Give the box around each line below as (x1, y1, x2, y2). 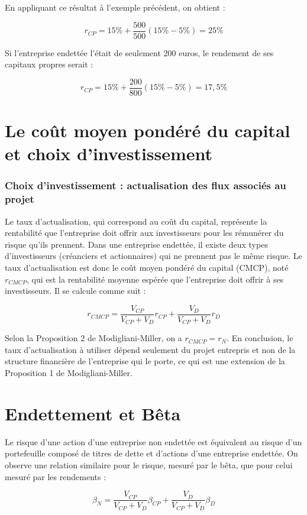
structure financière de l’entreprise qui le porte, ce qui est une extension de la (5, 355, 285, 367)
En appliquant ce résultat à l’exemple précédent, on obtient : (5, 1, 225, 13)
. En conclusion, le (227, 332, 293, 344)
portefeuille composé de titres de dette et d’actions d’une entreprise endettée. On (5, 447, 298, 459)
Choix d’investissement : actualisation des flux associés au (5, 178, 286, 193)
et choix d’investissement (5, 141, 213, 166)
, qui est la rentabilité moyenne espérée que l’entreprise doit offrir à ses (26, 273, 284, 285)
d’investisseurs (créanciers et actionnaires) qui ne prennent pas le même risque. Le (5, 250, 302, 262)
